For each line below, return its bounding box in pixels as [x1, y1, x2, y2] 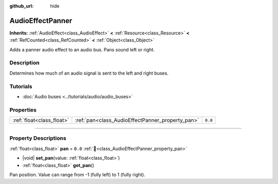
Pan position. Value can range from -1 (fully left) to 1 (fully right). [9, 172, 146, 178]
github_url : [9, 3, 33, 9]
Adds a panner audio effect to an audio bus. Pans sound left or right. [9, 46, 155, 52]
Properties [9, 106, 37, 113]
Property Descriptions [9, 135, 66, 142]
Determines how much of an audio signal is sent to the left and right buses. [9, 70, 169, 76]
